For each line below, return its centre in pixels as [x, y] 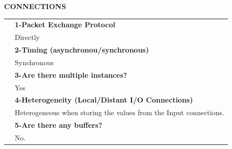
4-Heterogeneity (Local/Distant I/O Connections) [104, 100]
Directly [27, 37]
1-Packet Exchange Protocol [65, 24]
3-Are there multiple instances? [71, 74]
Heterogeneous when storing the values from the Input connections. [120, 112]
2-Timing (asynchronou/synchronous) [82, 50]
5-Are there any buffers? [59, 125]
